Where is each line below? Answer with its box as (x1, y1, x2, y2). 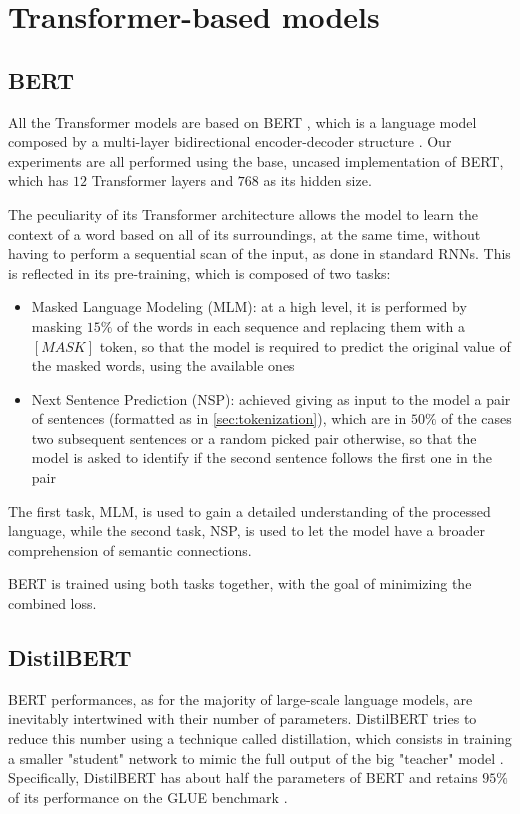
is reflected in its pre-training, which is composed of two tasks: (8, 262, 391, 283)
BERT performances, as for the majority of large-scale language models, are (8, 688, 473, 709)
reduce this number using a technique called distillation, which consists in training (8, 728, 512, 749)
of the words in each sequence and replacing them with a (117, 315, 465, 336)
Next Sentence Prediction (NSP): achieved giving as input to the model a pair (31, 388, 511, 409)
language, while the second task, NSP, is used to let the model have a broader (8, 520, 485, 541)
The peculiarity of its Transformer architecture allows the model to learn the (8, 203, 478, 224)
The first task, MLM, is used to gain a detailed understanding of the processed (8, 500, 491, 521)
